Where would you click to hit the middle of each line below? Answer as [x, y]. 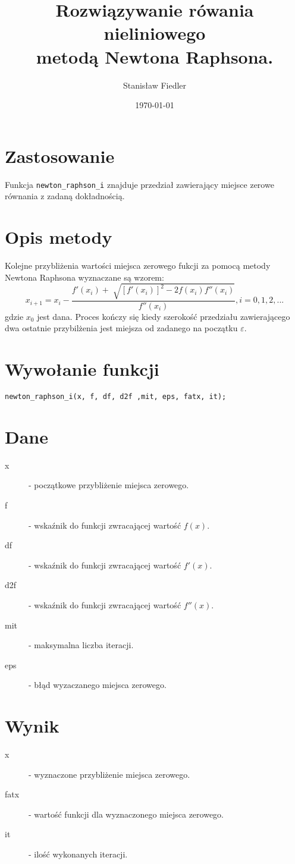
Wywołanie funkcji [82, 369]
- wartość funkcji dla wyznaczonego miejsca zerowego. [126, 814]
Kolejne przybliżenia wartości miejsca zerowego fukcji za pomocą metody [138, 265]
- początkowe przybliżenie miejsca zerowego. [109, 485]
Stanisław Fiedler [155, 85]
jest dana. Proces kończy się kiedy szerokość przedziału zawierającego [164, 316]
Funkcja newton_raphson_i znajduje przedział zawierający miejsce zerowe [139, 184]
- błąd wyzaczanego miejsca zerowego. [98, 685]
